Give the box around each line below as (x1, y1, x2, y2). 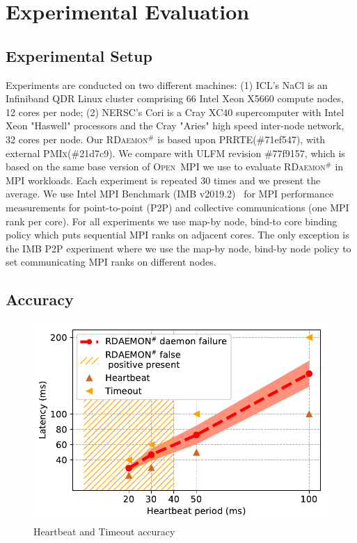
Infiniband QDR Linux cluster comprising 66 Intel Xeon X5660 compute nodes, (6, 91, 344, 106)
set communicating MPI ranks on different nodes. (6, 254, 216, 269)
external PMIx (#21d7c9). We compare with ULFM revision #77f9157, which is (6, 145, 345, 160)
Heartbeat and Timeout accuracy (33, 524, 175, 538)
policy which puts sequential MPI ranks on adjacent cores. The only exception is (6, 227, 349, 242)
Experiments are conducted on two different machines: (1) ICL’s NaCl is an (6, 77, 328, 92)
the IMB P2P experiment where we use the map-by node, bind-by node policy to (6, 241, 351, 255)
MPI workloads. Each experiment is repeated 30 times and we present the (6, 172, 321, 187)
